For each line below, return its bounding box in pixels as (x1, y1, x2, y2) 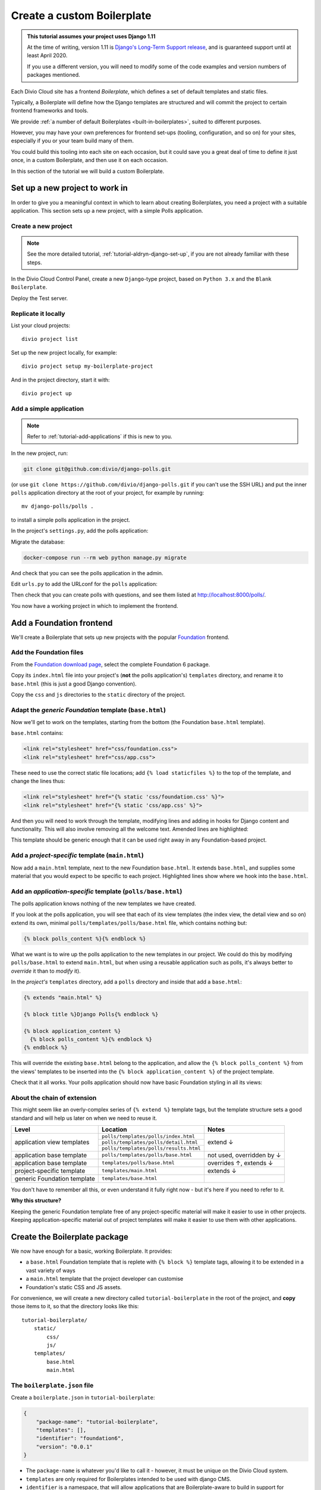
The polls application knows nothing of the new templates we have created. (11, 900, 196, 907)
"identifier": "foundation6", (36, 1435, 124, 1442)
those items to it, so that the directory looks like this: (11, 1303, 139, 1310)
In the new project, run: (11, 449, 68, 457)
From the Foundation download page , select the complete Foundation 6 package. (11, 660, 210, 668)
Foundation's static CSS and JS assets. (26, 1283, 122, 1290)
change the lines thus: (11, 778, 65, 785)
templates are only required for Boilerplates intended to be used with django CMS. (26, 1475, 232, 1482)
